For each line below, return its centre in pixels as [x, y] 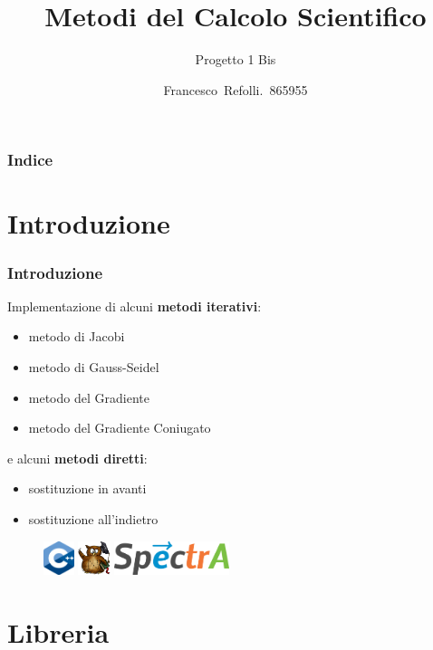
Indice [30, 160]
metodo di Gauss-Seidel [94, 367]
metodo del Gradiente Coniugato [120, 428]
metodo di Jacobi [77, 336]
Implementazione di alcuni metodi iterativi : [135, 306]
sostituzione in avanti [87, 488]
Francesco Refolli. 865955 [236, 89]
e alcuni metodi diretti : [77, 458]
